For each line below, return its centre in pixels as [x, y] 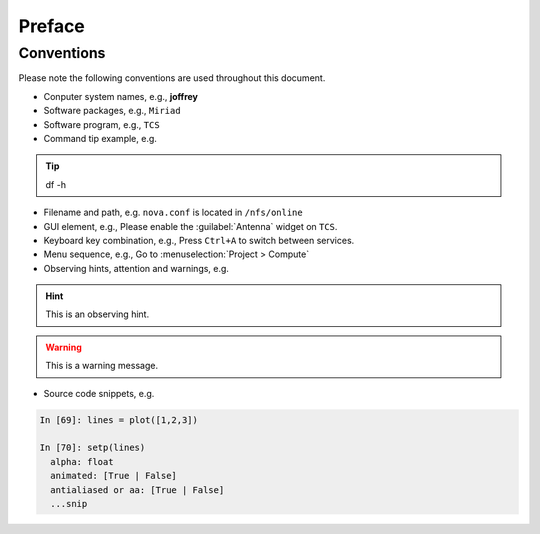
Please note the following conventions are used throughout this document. [172, 78]
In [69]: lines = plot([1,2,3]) [119, 419]
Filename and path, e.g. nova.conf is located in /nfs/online [173, 212]
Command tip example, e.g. [100, 138]
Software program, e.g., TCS [101, 124]
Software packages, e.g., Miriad [112, 111]
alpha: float [82, 461]
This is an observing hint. [97, 314]
